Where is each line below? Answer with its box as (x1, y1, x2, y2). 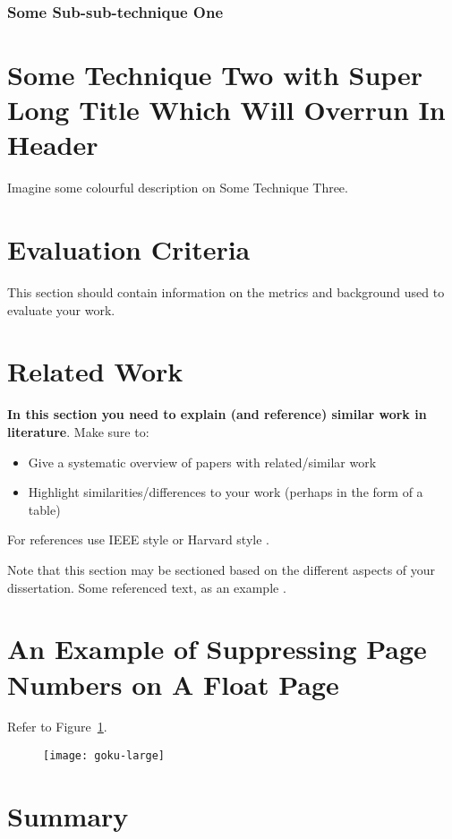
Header (7, 126, 98, 163)
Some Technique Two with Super (7, 56, 423, 93)
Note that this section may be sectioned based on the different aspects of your (7, 560, 436, 578)
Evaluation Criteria (7, 231, 251, 268)
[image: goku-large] (43, 749, 166, 763)
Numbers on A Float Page (7, 665, 339, 702)
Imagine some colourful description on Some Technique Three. (7, 178, 348, 197)
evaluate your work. (7, 300, 115, 319)
